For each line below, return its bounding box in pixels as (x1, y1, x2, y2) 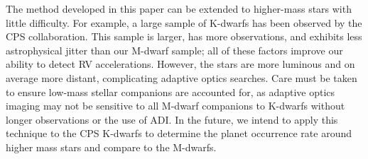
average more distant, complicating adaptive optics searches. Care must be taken (6, 70, 357, 85)
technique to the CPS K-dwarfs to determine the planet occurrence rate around (6, 126, 352, 141)
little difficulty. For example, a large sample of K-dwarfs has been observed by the (6, 15, 362, 30)
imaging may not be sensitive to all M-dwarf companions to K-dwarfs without (6, 98, 345, 113)
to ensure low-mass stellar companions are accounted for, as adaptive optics (6, 84, 335, 99)
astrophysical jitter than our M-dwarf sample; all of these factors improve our (6, 42, 343, 57)
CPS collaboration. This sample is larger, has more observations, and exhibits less (6, 29, 362, 44)
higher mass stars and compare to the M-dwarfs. (6, 139, 217, 154)
